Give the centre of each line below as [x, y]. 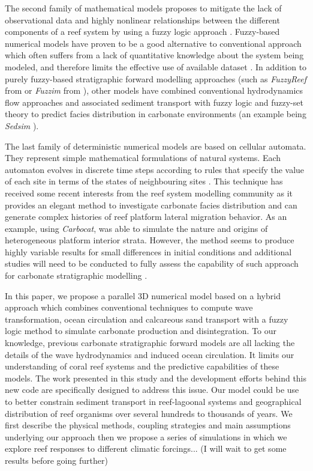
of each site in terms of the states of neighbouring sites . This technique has [144, 181]
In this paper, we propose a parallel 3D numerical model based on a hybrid [143, 295]
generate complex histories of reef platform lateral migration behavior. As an [146, 217]
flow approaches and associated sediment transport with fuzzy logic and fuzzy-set [154, 102]
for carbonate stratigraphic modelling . [76, 275]
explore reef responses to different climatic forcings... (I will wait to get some [146, 448]
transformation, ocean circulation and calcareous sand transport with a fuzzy [147, 319]
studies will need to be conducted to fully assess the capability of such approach [152, 263]
